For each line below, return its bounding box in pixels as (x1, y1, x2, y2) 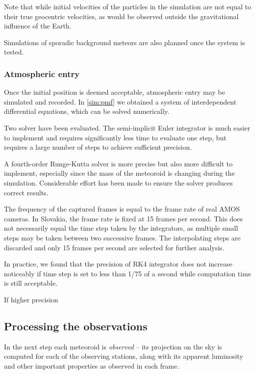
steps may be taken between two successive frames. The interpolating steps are (4, 232, 241, 242)
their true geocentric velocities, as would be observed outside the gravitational (4, 11, 239, 21)
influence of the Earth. (4, 21, 72, 31)
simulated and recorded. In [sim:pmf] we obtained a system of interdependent (4, 96, 237, 107)
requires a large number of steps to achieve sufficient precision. (4, 142, 192, 152)
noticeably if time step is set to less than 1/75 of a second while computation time (4, 268, 252, 278)
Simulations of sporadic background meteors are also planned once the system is (4, 37, 245, 47)
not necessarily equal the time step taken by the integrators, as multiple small (4, 223, 238, 233)
